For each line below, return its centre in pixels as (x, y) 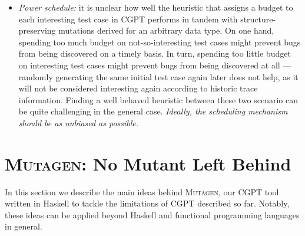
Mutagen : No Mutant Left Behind (148, 163)
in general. (24, 226)
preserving (37, 30)
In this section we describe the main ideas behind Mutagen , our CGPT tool (142, 191)
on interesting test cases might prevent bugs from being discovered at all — (155, 65)
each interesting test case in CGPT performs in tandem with (128, 19)
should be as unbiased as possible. (79, 122)
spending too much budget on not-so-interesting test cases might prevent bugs (160, 42)
